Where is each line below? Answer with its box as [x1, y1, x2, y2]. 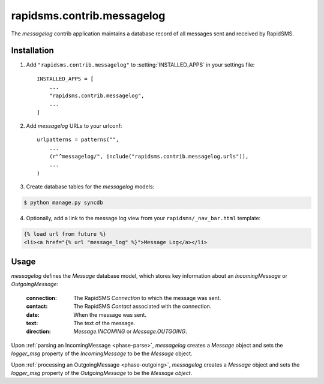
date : [26, 311, 40, 318]
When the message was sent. [73, 311, 147, 318]
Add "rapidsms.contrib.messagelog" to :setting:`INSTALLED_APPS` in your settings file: [26, 61, 255, 68]
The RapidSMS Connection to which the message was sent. [73, 294, 221, 301]
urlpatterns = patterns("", [37, 136, 119, 143]
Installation [11, 46, 54, 56]
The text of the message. [73, 319, 136, 326]
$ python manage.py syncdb [23, 199, 103, 206]
